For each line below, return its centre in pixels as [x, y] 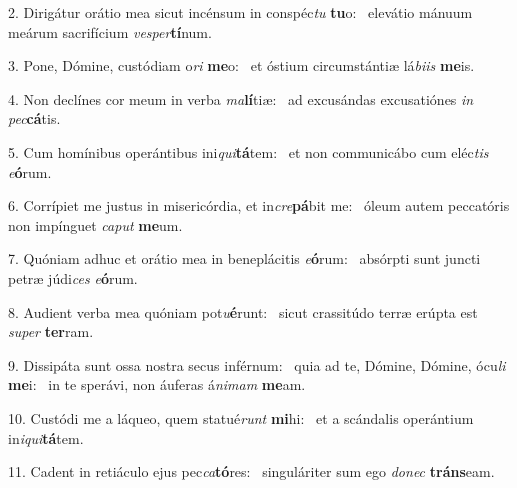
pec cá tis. [34, 118]
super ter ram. [51, 331]
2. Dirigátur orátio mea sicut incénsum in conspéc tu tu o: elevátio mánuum [240, 12]
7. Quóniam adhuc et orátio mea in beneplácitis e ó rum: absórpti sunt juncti [244, 258]
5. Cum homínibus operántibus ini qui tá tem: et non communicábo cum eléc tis [248, 151]
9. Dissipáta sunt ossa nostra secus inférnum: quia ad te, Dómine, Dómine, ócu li [257, 364]
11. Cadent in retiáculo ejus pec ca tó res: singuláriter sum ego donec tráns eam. [251, 471]
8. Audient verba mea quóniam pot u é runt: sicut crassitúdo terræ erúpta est [243, 311]
